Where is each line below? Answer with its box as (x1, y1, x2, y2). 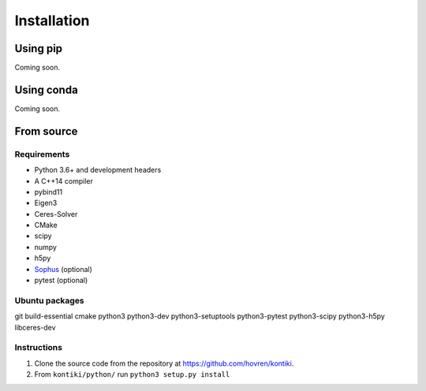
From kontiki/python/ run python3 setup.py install (34, 370, 230, 379)
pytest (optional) (34, 276, 88, 285)
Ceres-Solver (34, 209, 78, 218)
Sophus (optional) (34, 264, 92, 274)
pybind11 (34, 187, 63, 196)
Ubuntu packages (14, 295, 84, 306)
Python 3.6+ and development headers (34, 166, 162, 175)
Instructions (14, 342, 63, 353)
